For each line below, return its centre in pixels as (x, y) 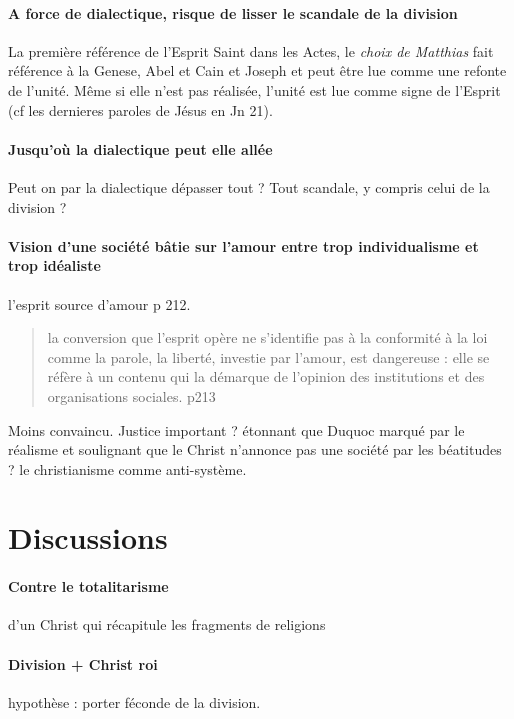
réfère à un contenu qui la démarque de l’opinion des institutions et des (266, 376)
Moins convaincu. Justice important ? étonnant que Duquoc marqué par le (236, 429)
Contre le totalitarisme (88, 586)
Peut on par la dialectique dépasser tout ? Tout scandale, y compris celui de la (249, 186)
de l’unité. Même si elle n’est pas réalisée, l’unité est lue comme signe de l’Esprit (254, 89)
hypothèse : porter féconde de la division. (134, 701)
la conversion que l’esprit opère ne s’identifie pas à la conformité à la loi (267, 337)
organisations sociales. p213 (131, 395)
